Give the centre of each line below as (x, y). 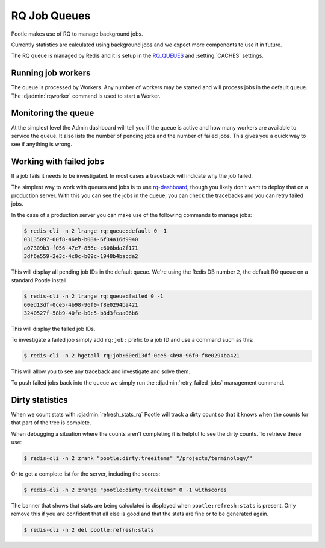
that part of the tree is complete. (51, 423)
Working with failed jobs (58, 162)
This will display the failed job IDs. (53, 329)
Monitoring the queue (53, 113)
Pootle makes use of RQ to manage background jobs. (77, 34)
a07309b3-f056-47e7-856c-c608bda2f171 (81, 248)
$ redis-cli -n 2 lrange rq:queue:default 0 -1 (95, 231)
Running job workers (51, 73)
